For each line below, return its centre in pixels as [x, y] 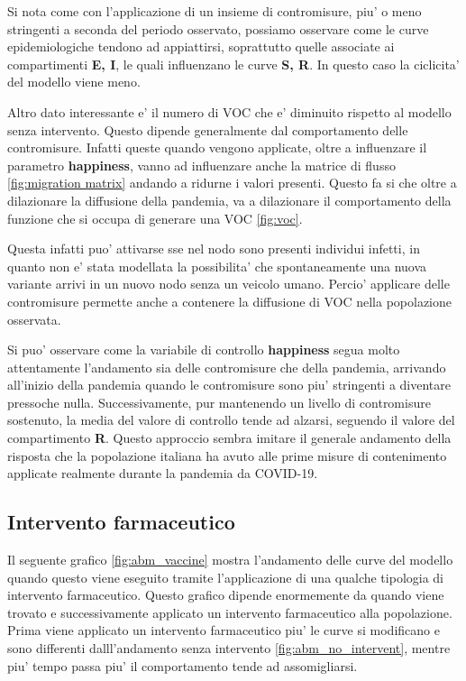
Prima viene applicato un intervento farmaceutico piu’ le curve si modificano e [224, 630]
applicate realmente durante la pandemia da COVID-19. [163, 473]
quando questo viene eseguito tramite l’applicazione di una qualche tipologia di [226, 577]
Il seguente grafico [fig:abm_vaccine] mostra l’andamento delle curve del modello [230, 560]
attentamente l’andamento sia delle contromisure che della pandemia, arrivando [227, 367]
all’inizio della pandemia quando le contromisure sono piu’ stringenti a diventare [229, 385]
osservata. [34, 319]
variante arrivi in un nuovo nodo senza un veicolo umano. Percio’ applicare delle [228, 284]
